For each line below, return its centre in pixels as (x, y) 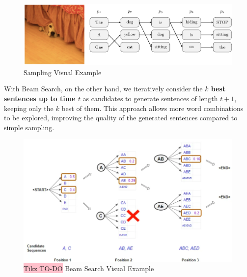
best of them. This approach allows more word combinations (152, 108)
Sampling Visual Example (63, 72)
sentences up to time (40, 98)
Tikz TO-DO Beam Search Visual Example (89, 268)
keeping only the (29, 108)
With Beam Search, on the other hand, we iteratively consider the (103, 89)
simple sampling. (29, 127)
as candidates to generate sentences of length (150, 98)
